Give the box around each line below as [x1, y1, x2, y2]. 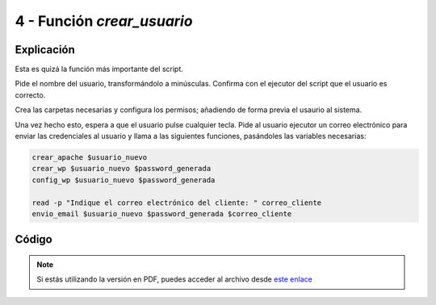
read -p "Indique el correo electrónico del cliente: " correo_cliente [31, 198, 322, 207]
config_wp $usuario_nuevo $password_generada [31, 175, 216, 185]
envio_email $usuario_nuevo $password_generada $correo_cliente [31, 209, 292, 218]
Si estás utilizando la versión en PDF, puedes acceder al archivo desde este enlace [36, 274, 312, 284]
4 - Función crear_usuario [15, 12, 193, 30]
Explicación [15, 43, 76, 56]
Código [15, 232, 52, 246]
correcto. [15, 90, 46, 100]
